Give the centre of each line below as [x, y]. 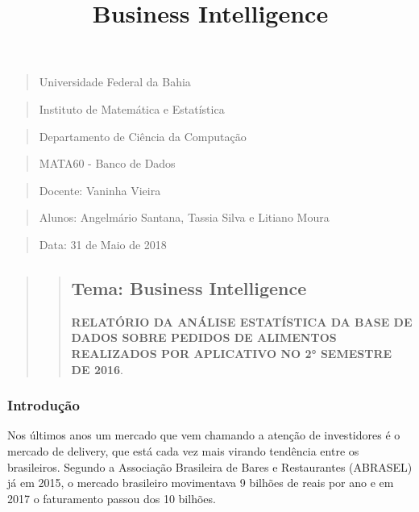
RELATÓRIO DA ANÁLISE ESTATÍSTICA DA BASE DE [242, 321]
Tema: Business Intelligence [189, 287]
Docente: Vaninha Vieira [100, 190]
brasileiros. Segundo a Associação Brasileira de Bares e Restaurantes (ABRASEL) [210, 466]
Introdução [44, 405]
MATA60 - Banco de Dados [107, 163]
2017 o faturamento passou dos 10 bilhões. [112, 498]
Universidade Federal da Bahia [115, 82]
